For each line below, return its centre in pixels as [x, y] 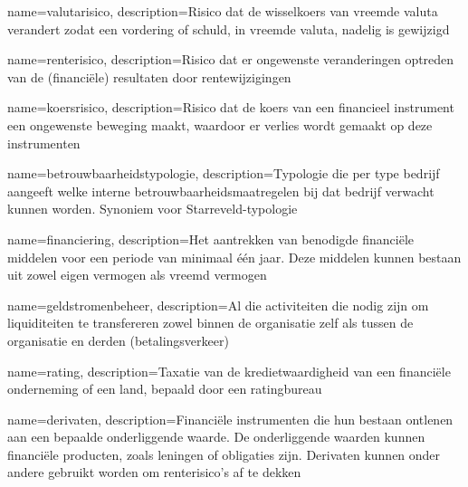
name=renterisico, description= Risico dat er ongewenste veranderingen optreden [231, 59]
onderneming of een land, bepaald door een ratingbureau [165, 389]
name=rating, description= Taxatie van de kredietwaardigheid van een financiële [229, 371]
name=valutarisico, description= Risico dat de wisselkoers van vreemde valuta [223, 11]
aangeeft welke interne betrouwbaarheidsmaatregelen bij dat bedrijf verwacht [221, 191]
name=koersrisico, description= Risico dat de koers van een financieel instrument [231, 107]
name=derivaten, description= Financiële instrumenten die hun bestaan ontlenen [230, 419]
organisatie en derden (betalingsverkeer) [118, 340]
